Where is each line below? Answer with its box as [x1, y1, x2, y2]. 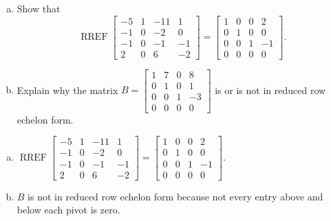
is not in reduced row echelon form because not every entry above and [28, 189, 323, 203]
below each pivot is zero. [17, 202, 120, 217]
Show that [17, 1, 61, 15]
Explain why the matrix [17, 82, 118, 97]
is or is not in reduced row [215, 82, 326, 97]
